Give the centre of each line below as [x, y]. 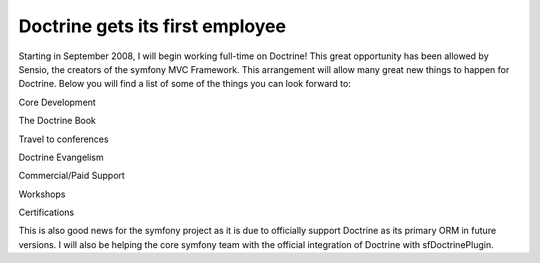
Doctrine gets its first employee [152, 26]
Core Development [57, 102]
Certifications [46, 212]
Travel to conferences [63, 139]
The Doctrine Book [57, 121]
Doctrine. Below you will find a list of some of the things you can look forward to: [185, 84]
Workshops [42, 194]
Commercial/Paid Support [71, 176]
